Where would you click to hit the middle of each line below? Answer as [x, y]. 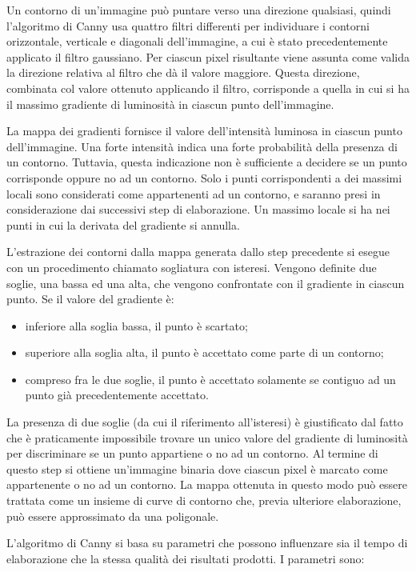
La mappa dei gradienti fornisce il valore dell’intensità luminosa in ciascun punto [204, 131]
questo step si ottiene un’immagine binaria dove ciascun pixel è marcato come [197, 468]
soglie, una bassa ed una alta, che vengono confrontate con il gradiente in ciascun [206, 283]
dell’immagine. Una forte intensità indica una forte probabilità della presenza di [202, 146]
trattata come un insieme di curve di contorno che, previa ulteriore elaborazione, [204, 500]
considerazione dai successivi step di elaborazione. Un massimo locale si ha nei [198, 209]
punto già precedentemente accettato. [117, 395]
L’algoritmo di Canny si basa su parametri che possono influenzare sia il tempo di [207, 543]
